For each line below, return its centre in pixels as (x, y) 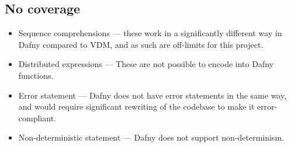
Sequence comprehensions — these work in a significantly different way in (150, 33)
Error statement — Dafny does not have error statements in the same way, (153, 95)
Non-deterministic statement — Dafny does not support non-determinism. (151, 137)
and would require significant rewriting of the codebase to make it (136, 106)
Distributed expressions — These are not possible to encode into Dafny (146, 64)
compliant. (37, 118)
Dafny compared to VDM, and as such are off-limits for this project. (141, 44)
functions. (36, 75)
